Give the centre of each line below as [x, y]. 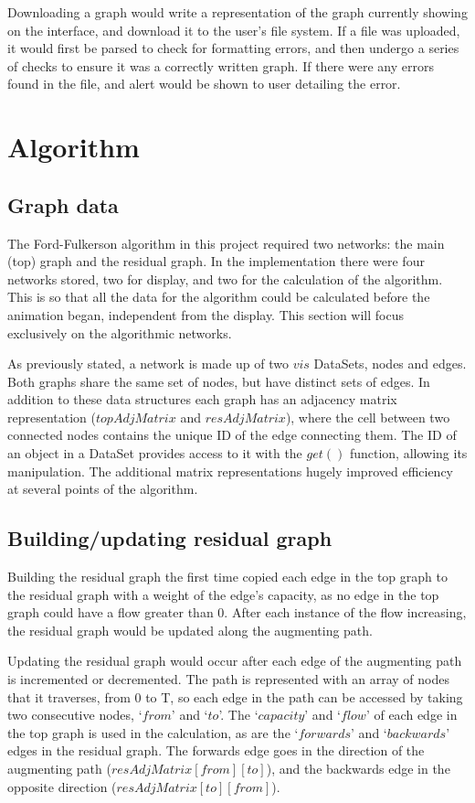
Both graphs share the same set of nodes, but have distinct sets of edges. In [219, 381]
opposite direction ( [62, 786]
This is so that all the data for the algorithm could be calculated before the [219, 297]
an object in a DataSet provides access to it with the [155, 453]
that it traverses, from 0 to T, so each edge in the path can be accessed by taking [235, 696]
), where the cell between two [368, 417]
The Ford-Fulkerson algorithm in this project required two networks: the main [226, 243]
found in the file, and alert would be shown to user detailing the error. [204, 84]
